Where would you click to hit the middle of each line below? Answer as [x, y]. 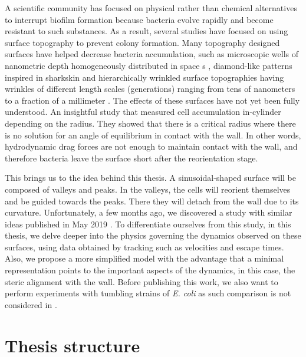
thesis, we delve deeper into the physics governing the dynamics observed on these [153, 235]
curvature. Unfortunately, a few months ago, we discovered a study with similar [149, 212]
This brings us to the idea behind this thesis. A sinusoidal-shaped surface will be [150, 178]
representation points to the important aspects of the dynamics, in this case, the [150, 270]
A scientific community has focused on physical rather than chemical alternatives [151, 8]
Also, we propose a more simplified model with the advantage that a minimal [144, 258]
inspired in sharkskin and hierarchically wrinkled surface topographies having [144, 77]
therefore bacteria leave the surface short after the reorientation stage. [131, 158]
